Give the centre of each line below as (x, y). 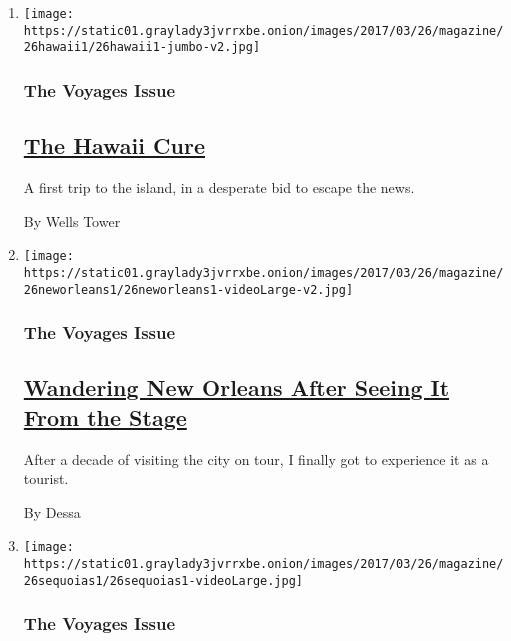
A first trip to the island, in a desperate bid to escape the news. (219, 187)
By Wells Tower (72, 220)
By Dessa (52, 511)
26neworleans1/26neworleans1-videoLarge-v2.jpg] (188, 289)
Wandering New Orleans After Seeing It (236, 387)
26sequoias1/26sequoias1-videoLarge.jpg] (163, 580)
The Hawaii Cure (114, 145)
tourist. (46, 478)
